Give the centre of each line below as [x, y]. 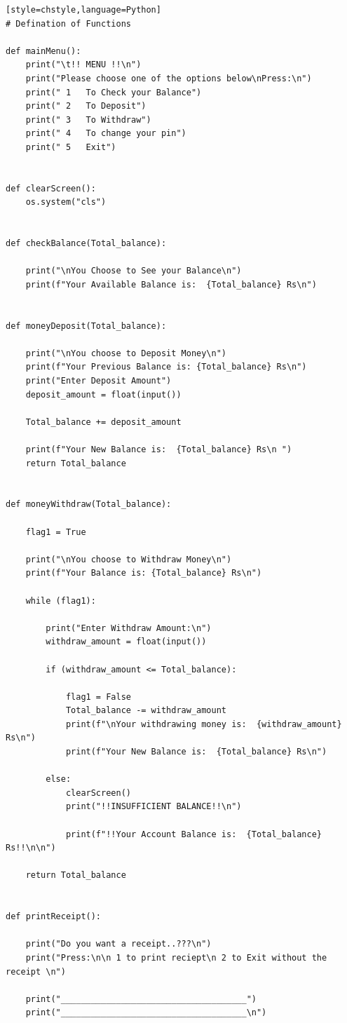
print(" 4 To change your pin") [106, 134]
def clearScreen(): [51, 188]
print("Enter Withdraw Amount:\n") [129, 628]
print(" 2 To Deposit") [86, 106]
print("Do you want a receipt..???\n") [118, 944]
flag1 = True [56, 532]
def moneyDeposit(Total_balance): [86, 326]
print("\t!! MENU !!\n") [83, 65]
